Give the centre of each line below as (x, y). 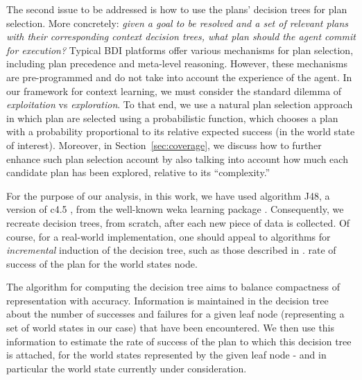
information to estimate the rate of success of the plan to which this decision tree (179, 341)
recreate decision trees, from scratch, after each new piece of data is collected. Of (178, 222)
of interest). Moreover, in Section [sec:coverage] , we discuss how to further (164, 145)
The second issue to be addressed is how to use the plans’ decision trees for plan (177, 9)
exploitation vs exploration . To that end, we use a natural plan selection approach (180, 104)
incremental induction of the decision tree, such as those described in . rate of (171, 250)
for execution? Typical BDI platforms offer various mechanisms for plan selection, (180, 50)
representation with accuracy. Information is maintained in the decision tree (167, 300)
